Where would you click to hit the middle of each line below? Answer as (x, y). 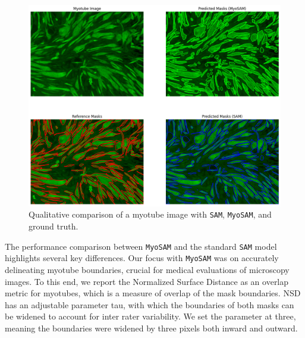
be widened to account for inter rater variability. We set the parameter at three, (150, 316)
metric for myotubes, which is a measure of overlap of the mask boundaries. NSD (153, 293)
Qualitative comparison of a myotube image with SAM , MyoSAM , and (150, 214)
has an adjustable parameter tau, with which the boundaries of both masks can (150, 304)
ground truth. (54, 226)
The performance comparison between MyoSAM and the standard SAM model (141, 246)
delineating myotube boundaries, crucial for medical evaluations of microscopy (147, 270)
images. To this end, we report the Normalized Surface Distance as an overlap (147, 281)
